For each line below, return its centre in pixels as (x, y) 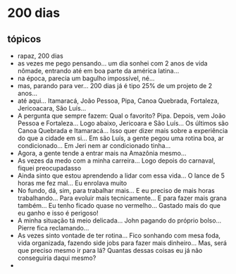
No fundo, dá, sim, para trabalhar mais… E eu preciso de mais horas (116, 191)
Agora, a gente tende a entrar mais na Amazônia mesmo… (102, 153)
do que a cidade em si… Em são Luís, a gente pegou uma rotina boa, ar (120, 138)
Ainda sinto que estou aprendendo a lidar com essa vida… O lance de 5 (121, 175)
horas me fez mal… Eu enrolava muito (72, 183)
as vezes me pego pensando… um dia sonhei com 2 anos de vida (112, 63)
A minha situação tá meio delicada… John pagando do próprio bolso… (119, 220)
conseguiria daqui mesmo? (57, 258)
